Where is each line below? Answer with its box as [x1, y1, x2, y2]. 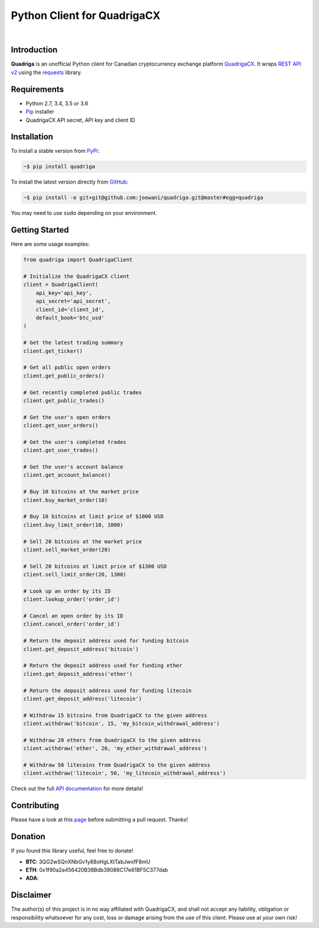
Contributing [11, 801, 59, 811]
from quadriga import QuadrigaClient [23, 256, 133, 263]
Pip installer [25, 108, 54, 115]
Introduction [11, 45, 58, 55]
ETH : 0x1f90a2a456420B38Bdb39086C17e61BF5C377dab [25, 866, 168, 874]
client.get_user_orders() [23, 422, 99, 429]
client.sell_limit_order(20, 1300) [23, 571, 126, 578]
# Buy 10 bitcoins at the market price [23, 488, 139, 495]
